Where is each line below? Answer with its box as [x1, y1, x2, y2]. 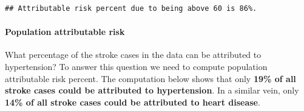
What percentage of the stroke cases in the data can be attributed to [5, 48, 262, 61]
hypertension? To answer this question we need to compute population [5, 60, 268, 72]
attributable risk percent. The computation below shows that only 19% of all [5, 72, 296, 84]
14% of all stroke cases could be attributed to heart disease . [5, 95, 260, 108]
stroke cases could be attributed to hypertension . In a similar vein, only [5, 84, 299, 97]
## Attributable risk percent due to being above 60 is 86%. [5, 4, 257, 13]
